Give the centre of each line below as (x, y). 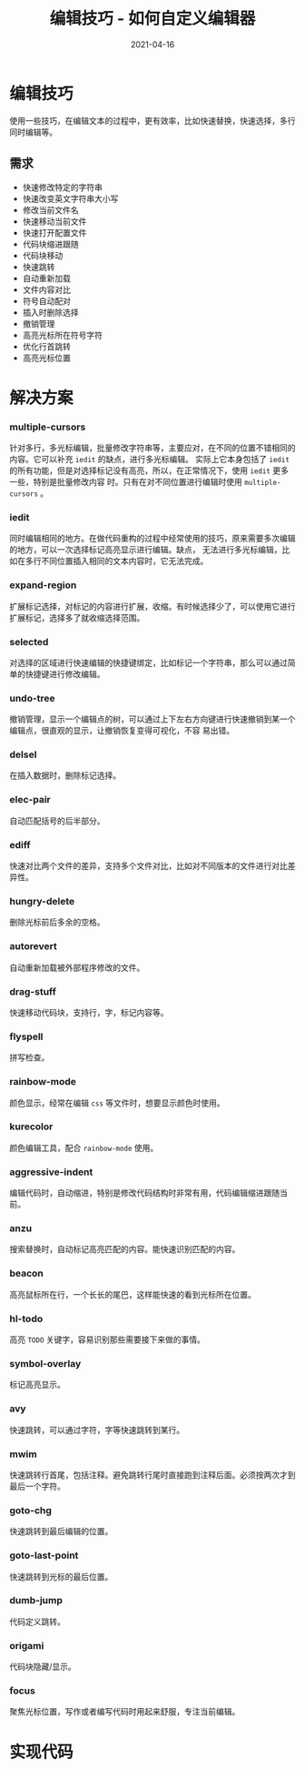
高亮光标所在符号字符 (62, 335)
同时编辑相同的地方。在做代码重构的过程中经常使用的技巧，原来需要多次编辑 (152, 539)
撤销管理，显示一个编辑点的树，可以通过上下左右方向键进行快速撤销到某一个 (152, 719)
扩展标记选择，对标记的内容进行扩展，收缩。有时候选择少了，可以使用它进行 (152, 606)
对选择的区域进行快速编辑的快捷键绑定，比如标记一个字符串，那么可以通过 (148, 662)
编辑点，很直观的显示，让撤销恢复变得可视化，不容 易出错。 (122, 731)
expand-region (43, 585)
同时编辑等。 (33, 132)
